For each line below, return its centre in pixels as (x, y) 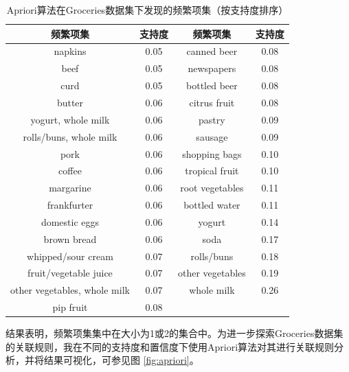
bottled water (212, 205)
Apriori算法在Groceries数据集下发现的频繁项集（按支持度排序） (147, 10)
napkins (70, 51)
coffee (70, 171)
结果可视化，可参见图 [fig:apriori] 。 (121, 360)
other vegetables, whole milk (70, 290)
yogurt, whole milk (70, 119)
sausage (212, 136)
